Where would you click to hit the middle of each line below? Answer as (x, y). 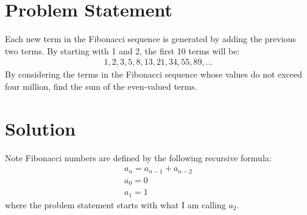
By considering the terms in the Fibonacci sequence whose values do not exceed (154, 74)
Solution (41, 128)
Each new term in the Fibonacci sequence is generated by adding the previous (150, 39)
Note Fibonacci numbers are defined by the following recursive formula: (138, 157)
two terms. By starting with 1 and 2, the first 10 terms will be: (122, 50)
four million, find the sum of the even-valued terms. (101, 86)
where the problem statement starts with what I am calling (115, 204)
